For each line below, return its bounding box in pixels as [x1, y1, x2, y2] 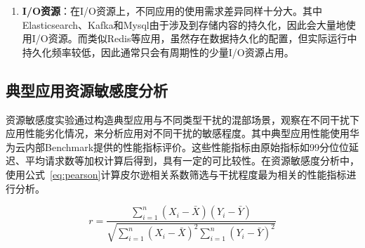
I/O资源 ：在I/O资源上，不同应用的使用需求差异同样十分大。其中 [22, 4, 322, 18]
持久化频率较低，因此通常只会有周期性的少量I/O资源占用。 [22, 44, 294, 59]
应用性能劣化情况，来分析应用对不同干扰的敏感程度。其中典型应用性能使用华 [6, 126, 359, 141]
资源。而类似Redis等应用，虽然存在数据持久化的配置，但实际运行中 [48, 31, 357, 46]
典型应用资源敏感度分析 [6, 79, 168, 100]
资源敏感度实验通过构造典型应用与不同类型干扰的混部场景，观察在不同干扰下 [6, 112, 359, 126]
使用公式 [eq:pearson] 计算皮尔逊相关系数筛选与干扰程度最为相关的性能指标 [6, 167, 347, 181]
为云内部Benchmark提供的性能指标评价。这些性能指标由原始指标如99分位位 [6, 139, 350, 154]
